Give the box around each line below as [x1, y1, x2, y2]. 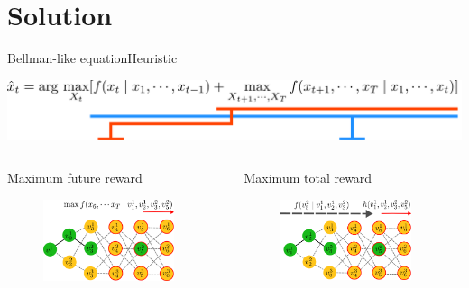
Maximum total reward [244, 168, 372, 187]
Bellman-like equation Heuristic [7, 49, 178, 67]
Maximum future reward [7, 168, 143, 187]
